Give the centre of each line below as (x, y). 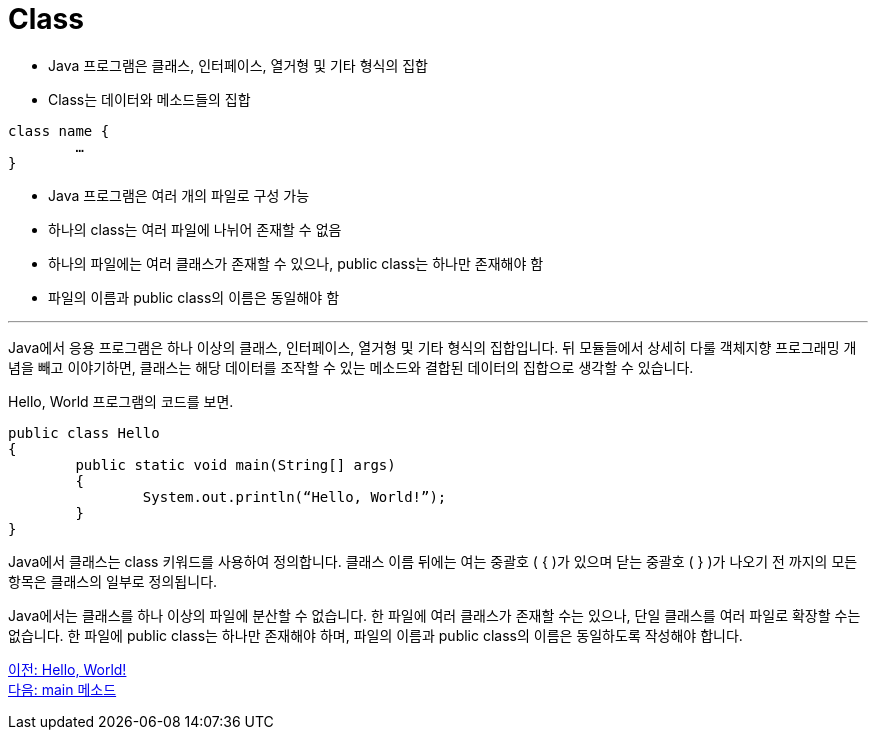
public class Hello (84, 432)
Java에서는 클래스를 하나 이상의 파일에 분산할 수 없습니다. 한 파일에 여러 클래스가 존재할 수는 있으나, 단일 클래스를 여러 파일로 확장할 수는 (434, 615)
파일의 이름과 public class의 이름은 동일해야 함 (194, 297)
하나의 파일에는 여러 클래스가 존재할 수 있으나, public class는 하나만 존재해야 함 (296, 263)
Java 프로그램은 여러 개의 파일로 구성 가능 (179, 195)
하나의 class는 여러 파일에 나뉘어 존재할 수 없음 (195, 229)
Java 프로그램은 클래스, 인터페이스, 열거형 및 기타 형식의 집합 (238, 65)
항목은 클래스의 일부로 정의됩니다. (113, 581)
